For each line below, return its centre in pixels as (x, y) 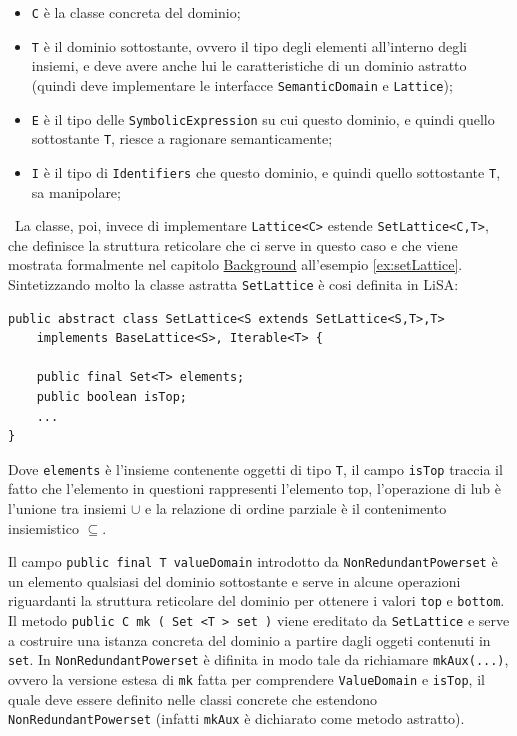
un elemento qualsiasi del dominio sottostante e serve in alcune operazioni (234, 580)
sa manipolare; (76, 191)
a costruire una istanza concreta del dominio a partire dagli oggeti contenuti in (249, 639)
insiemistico (43, 527)
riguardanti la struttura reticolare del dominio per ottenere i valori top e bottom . (256, 600)
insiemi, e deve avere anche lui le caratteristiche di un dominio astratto (249, 65)
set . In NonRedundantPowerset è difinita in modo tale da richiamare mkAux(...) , (258, 659)
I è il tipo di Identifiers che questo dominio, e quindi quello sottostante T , (266, 171)
